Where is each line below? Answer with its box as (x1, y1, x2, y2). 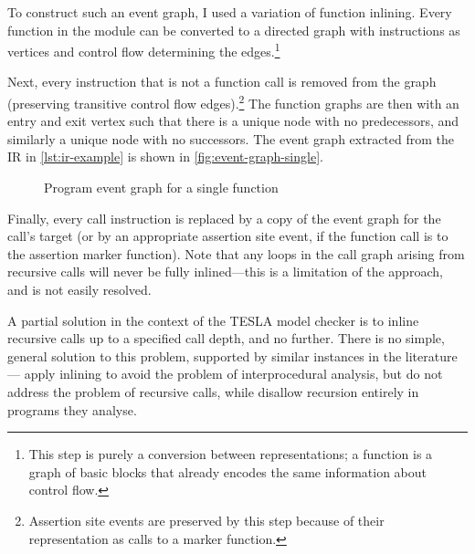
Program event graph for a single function (44, 178, 279, 197)
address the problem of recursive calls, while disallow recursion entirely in (7, 382, 419, 401)
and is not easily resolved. (7, 280, 152, 299)
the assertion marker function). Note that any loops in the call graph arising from (7, 244, 465, 263)
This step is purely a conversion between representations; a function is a (28, 444, 433, 464)
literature (405, 346, 458, 365)
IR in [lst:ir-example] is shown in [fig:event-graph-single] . (7, 147, 323, 166)
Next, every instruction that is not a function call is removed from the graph (7, 72, 437, 91)
